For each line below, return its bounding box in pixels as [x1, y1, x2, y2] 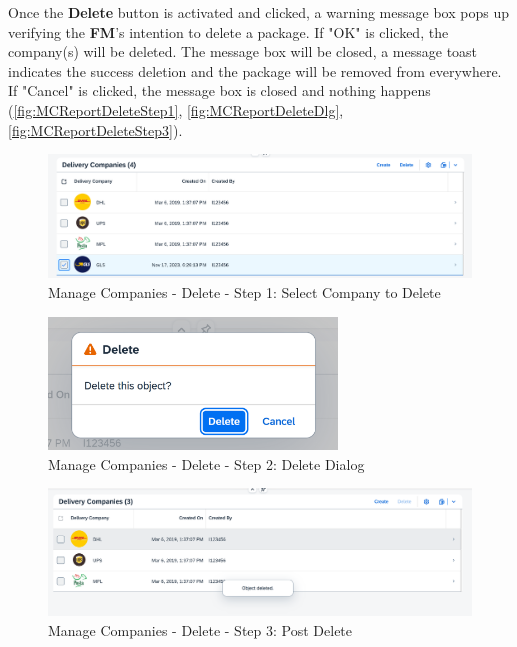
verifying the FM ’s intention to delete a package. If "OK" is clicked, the [8, 21, 449, 42]
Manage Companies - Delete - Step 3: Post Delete [48, 619, 353, 640]
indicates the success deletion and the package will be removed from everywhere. [8, 60, 502, 81]
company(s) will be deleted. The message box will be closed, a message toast [8, 41, 478, 62]
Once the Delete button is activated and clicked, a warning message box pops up [8, 2, 509, 22]
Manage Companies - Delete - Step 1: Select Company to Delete [48, 282, 441, 303]
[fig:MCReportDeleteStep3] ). [8, 119, 183, 140]
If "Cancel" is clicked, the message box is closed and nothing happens [8, 80, 431, 101]
